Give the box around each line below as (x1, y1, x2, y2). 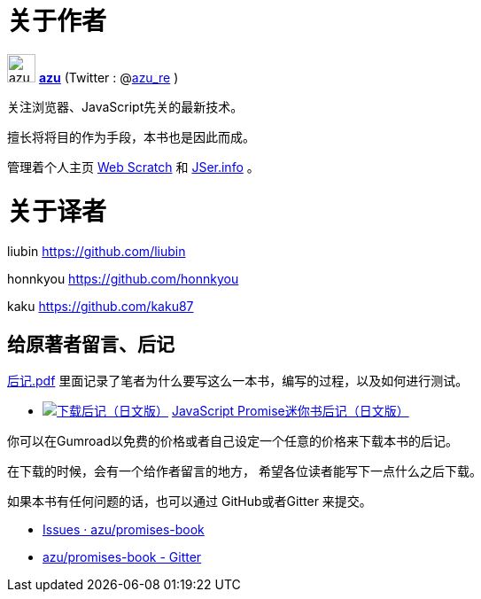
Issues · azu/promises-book (43, 522, 205, 538)
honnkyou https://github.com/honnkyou (7, 271, 239, 287)
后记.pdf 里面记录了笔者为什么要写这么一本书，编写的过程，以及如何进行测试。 (7, 373, 469, 389)
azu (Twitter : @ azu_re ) (38, 69, 179, 85)
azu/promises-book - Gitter (43, 549, 202, 565)
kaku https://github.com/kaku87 (7, 299, 194, 315)
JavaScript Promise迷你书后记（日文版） (171, 403, 409, 419)
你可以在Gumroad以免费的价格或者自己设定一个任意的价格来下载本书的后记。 (7, 433, 458, 449)
